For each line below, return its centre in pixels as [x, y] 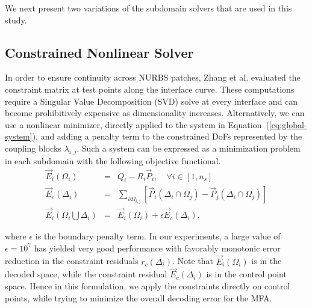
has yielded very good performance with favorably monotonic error [157, 248]
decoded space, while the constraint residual [86, 274]
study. [16, 20]
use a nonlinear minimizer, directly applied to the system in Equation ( [137, 124]
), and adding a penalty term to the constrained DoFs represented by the [167, 136]
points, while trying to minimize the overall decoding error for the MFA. [139, 297]
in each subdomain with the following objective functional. [113, 160]
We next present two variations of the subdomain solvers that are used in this [148, 8]
